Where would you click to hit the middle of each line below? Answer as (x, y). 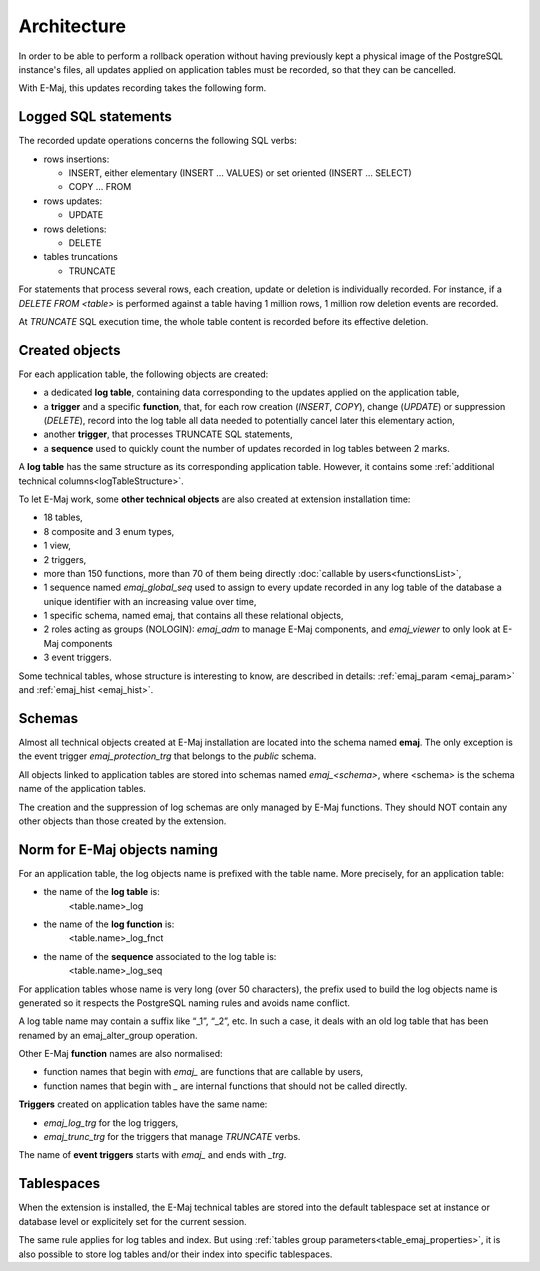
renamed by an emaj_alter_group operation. (108, 1035)
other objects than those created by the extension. (122, 821)
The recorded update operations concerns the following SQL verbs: (157, 141)
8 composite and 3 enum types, (109, 531)
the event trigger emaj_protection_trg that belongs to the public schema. (167, 756)
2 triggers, (65, 559)
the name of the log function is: (109, 924)
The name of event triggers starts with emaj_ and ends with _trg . (152, 1155)
